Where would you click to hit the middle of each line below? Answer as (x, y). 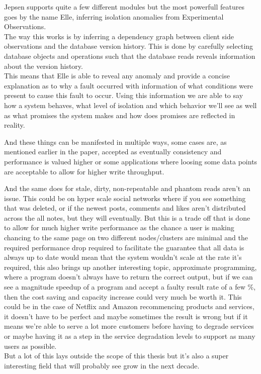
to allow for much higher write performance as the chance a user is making (119, 227)
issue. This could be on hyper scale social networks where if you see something (125, 198)
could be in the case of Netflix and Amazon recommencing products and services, (129, 306)
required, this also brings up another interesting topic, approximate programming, (130, 267)
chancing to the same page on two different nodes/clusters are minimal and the (126, 238)
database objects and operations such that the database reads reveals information (130, 56)
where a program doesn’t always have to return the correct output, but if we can (128, 277)
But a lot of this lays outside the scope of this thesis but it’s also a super (116, 356)
